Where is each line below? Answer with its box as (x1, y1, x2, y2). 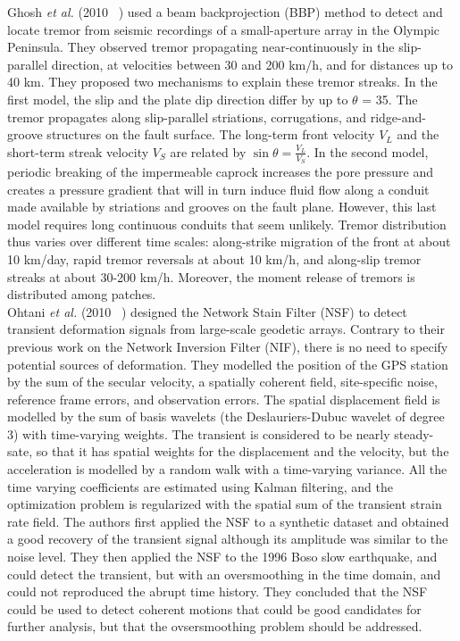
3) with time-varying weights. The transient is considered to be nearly (7, 424, 390, 443)
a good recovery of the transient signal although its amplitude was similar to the (7, 529, 448, 548)
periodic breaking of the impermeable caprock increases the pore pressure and (7, 162, 434, 180)
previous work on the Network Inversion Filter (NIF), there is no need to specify (7, 337, 448, 355)
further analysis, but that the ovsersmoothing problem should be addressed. (7, 617, 422, 636)
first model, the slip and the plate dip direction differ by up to (7, 89, 348, 108)
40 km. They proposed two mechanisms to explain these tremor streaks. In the (7, 72, 438, 91)
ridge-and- (370, 107, 426, 126)
